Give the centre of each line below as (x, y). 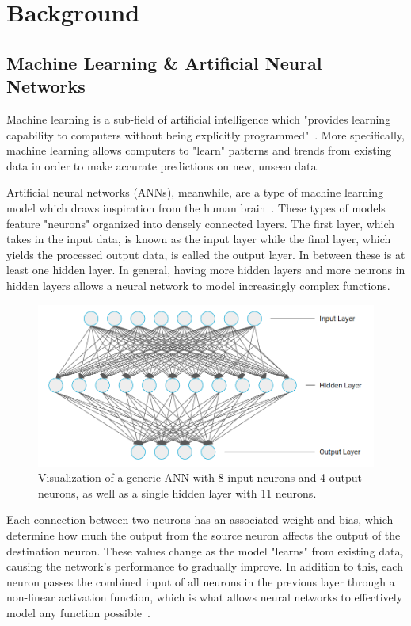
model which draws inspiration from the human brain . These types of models (196, 207)
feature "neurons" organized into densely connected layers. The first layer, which (201, 223)
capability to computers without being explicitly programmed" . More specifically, (205, 134)
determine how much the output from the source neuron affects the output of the (204, 535)
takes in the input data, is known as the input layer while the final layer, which (199, 239)
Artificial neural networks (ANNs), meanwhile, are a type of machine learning (195, 192)
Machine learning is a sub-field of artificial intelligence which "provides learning (199, 118)
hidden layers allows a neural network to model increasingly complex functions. (198, 285)
